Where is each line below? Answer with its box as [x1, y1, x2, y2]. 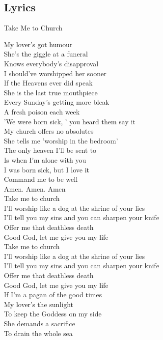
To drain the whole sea [4, 328, 73, 338]
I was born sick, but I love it [4, 164, 90, 174]
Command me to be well [4, 174, 78, 184]
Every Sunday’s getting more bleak [4, 97, 109, 107]
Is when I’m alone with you [4, 154, 86, 165]
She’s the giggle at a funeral [4, 49, 88, 59]
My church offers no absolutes [4, 126, 94, 136]
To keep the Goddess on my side [4, 309, 102, 319]
